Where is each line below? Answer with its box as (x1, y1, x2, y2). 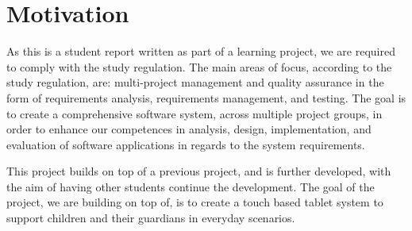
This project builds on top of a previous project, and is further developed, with (6, 163, 391, 179)
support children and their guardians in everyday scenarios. (6, 210, 295, 226)
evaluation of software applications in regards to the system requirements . (6, 136, 365, 152)
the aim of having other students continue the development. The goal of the (6, 178, 375, 194)
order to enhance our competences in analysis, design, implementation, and (6, 121, 372, 137)
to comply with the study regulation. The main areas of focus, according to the (6, 58, 392, 75)
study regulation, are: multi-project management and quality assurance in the (6, 74, 384, 90)
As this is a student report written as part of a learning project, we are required (6, 43, 395, 60)
